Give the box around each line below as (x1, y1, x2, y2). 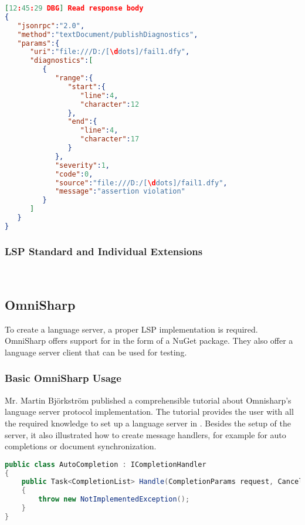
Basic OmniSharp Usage (5, 371, 121, 385)
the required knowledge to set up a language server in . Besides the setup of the (5, 416, 291, 429)
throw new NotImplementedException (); (38, 495, 190, 504)
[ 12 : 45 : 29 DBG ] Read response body (5, 4, 144, 12)
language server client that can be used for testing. (5, 346, 187, 358)
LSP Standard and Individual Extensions (5, 243, 203, 258)
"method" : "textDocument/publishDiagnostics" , (17, 30, 198, 39)
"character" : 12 (80, 100, 140, 109)
